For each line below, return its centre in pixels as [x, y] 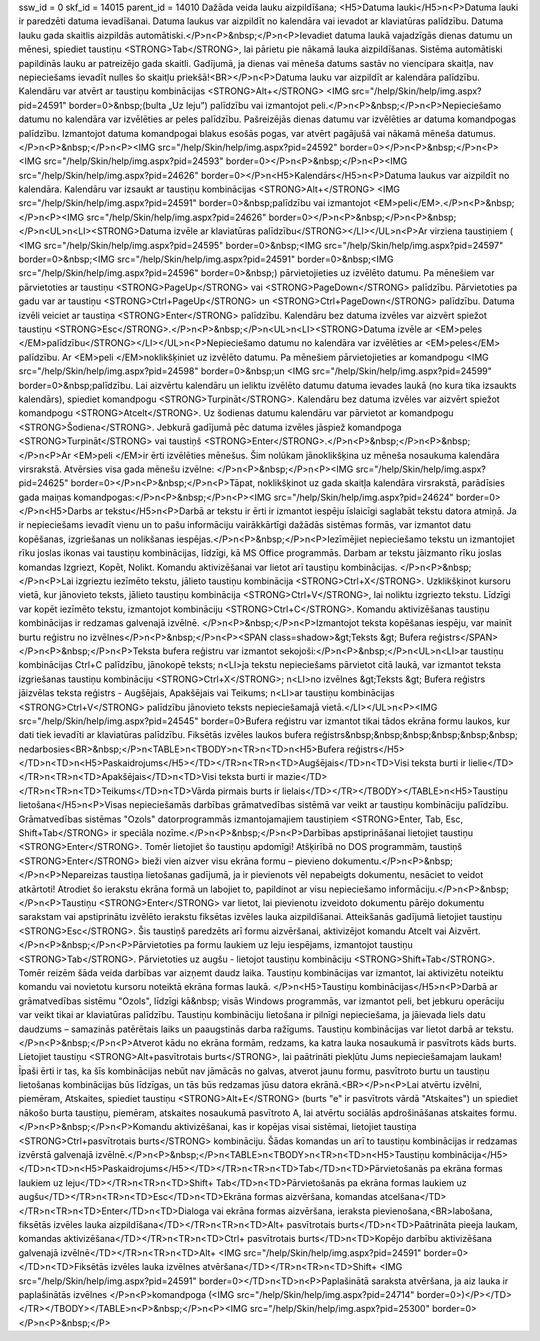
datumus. [476, 133]
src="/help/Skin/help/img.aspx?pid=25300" [339, 1309]
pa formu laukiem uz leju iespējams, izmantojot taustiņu [298, 945]
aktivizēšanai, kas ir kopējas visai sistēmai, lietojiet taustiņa [295, 1127]
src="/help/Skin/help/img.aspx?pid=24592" [247, 147]
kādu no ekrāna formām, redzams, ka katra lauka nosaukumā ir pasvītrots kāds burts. [341, 1042]
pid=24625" [43, 483]
